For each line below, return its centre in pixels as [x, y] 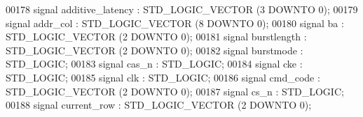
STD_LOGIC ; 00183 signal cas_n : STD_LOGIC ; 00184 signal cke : [154, 64]
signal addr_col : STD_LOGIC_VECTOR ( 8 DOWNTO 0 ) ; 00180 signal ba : [175, 23]
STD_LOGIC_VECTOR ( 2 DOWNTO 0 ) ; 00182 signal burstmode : [155, 50]
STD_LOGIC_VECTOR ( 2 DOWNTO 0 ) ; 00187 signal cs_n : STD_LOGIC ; [175, 91]
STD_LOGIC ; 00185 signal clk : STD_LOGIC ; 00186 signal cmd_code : [163, 77]
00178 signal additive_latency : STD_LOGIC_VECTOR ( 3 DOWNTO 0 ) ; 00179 [182, 9]
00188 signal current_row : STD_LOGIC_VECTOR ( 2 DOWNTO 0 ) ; [159, 105]
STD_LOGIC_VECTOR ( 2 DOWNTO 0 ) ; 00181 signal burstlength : [156, 37]
